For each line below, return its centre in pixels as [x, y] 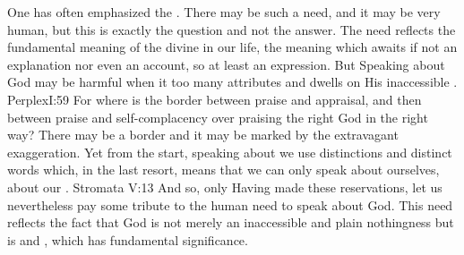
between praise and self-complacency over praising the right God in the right [218, 117]
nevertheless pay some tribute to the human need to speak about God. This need [230, 204]
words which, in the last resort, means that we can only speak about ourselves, [223, 170]
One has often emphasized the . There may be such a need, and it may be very [224, 12]
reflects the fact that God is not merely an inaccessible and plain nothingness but [231, 222]
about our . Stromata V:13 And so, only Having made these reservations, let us [225, 187]
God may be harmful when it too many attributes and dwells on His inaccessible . [232, 82]
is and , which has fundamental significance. [128, 239]
